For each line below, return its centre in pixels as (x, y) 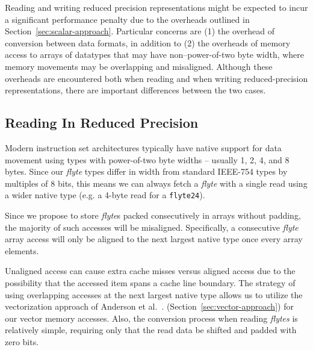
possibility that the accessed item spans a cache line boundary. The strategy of (150, 282)
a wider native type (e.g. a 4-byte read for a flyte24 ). (105, 195)
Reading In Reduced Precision (102, 123)
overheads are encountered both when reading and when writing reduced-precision (156, 78)
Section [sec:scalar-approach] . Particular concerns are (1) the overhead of (140, 31)
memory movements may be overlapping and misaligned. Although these (139, 66)
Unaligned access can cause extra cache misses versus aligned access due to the (150, 271)
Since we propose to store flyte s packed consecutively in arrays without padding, (153, 215)
